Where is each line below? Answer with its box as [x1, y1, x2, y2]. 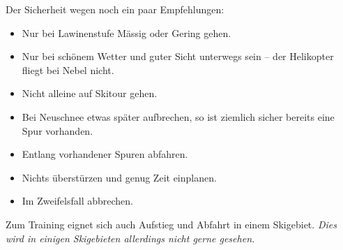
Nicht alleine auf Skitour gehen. [22, 86, 158, 101]
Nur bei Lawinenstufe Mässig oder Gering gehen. [22, 25, 231, 40]
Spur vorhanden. [22, 123, 93, 138]
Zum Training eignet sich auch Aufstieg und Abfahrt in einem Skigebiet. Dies [6, 216, 337, 231]
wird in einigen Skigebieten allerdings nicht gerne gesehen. [6, 230, 255, 245]
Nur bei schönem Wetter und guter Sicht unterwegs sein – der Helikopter [22, 49, 334, 64]
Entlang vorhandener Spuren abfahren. [22, 147, 188, 161]
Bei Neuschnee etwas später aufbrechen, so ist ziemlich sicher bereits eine [22, 109, 335, 124]
